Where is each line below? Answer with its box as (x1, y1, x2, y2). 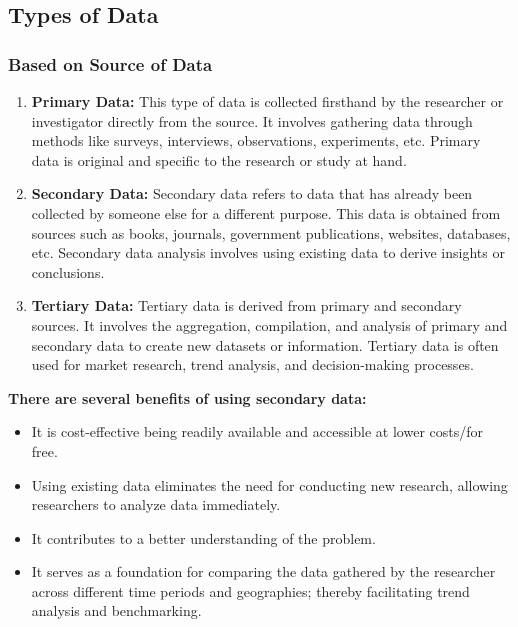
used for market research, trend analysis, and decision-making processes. (31, 354, 475, 375)
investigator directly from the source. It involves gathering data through (31, 110, 473, 131)
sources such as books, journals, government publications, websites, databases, (31, 222, 511, 243)
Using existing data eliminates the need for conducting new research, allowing (31, 474, 508, 495)
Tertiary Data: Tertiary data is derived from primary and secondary (31, 295, 462, 316)
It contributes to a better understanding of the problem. (31, 527, 376, 548)
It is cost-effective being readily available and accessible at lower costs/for (31, 421, 484, 442)
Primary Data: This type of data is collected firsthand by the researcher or (31, 91, 504, 111)
